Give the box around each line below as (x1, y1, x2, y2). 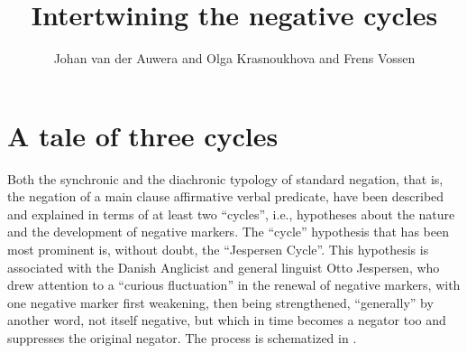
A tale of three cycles (7, 116, 279, 153)
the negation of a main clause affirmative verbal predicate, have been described (7, 187, 444, 206)
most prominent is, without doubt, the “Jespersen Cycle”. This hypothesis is (7, 240, 429, 259)
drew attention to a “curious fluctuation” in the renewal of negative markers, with (7, 275, 461, 294)
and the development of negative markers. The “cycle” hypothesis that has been (7, 222, 449, 241)
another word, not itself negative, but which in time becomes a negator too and (7, 311, 446, 330)
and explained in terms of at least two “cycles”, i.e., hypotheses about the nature (7, 204, 455, 223)
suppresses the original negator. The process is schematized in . (7, 329, 357, 347)
